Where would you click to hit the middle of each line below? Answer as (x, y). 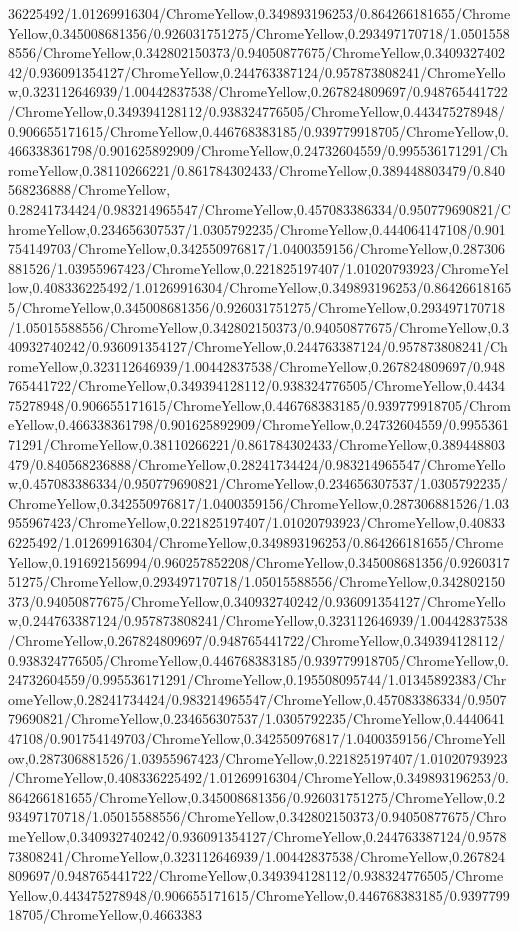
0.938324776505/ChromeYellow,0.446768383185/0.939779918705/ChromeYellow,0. (258, 659)
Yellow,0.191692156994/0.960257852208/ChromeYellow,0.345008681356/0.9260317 (259, 561)
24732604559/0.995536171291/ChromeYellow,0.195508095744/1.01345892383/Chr (257, 679)
